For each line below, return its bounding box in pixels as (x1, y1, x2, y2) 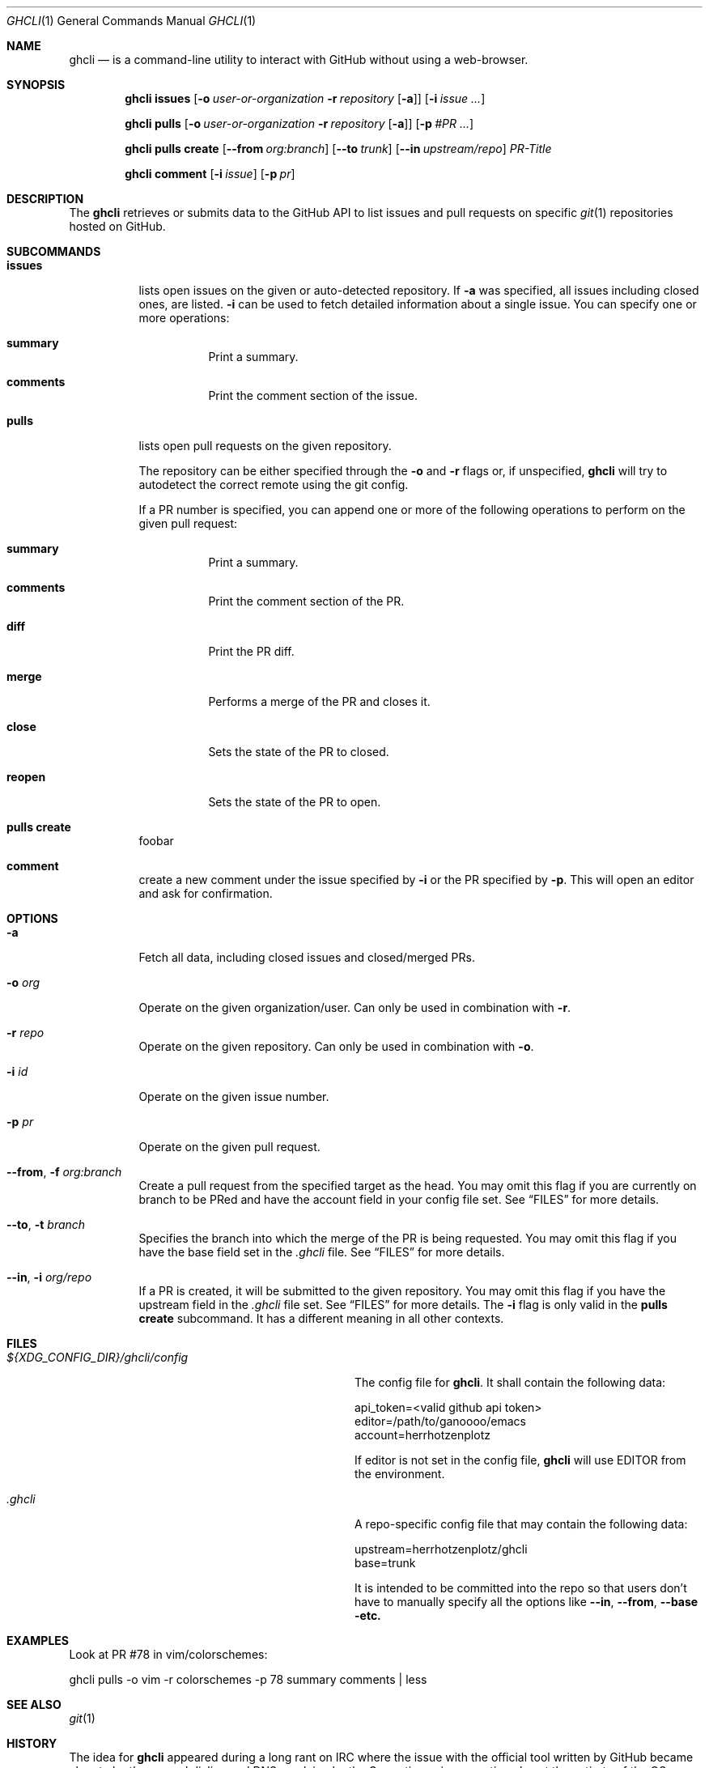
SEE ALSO (6, 1698, 62, 1711)
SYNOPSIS (6, 78, 66, 91)
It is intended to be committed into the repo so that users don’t (354, 1581, 687, 1595)
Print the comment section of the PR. (208, 594, 405, 608)
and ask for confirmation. (138, 886, 273, 900)
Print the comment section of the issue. (208, 389, 418, 402)
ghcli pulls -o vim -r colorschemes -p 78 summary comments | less (69, 1672, 427, 1686)
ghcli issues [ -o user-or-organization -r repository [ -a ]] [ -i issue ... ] (125, 91, 486, 105)
